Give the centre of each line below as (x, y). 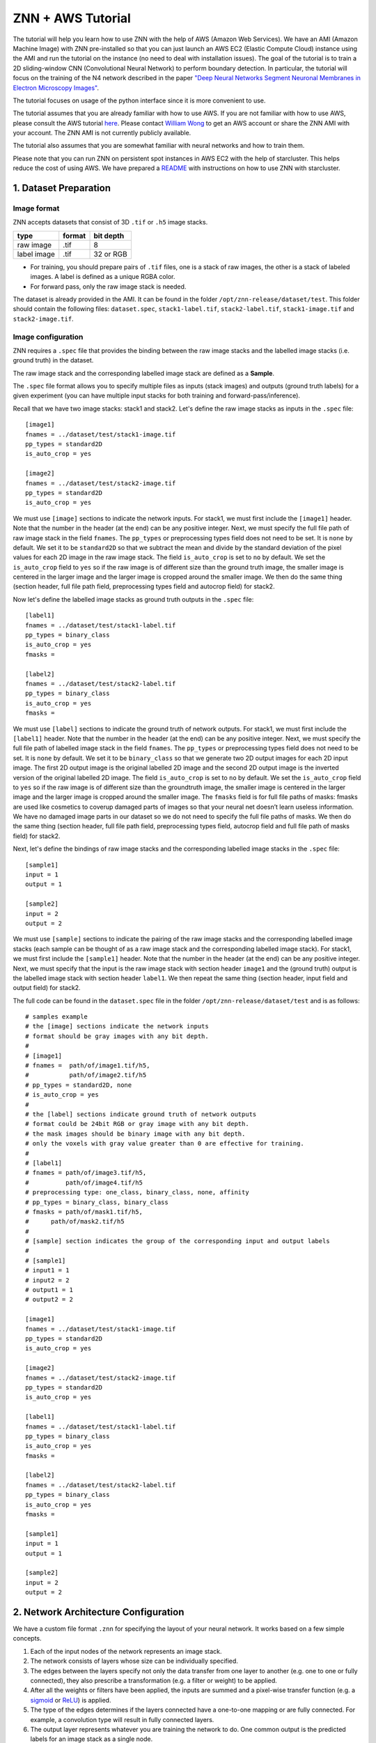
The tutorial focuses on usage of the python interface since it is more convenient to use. (139, 100)
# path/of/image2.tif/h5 (86, 1075)
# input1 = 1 (47, 1270)
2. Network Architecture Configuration (99, 1612)
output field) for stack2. (47, 988)
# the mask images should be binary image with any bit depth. (135, 1134)
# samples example (57, 1017)
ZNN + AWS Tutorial (72, 18)
